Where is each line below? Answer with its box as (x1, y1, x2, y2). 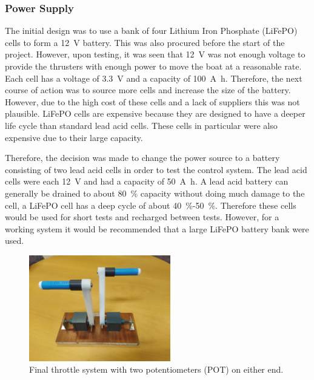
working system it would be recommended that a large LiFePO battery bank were (5, 222, 309, 235)
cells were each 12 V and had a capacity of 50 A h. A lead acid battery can (5, 175, 289, 188)
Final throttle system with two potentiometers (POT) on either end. (29, 363, 284, 376)
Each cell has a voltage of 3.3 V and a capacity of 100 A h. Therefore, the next (5, 71, 302, 84)
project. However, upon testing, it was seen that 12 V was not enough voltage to (5, 48, 306, 61)
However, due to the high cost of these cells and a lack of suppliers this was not (5, 95, 300, 108)
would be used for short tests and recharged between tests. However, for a (5, 211, 279, 223)
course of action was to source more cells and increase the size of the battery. (5, 84, 291, 96)
